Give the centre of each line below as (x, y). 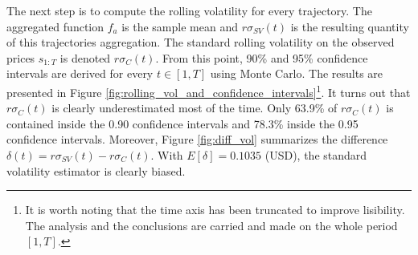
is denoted (85, 57)
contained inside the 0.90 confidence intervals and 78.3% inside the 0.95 (182, 123)
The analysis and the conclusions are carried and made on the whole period (211, 225)
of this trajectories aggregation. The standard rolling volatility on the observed (201, 42)
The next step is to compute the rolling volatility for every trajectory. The (189, 10)
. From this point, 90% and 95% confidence (262, 57)
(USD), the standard (316, 155)
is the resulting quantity (350, 26)
